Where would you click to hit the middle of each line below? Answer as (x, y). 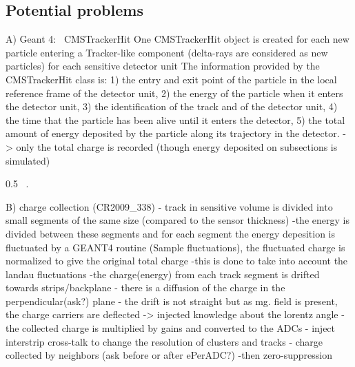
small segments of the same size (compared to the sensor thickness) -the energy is (177, 220)
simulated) (28, 160)
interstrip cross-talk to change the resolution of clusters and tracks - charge (164, 341)
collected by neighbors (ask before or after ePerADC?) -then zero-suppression (169, 355)
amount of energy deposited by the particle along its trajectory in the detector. (173, 133)
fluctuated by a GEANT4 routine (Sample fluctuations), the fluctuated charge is (175, 247)
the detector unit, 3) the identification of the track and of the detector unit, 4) (172, 106)
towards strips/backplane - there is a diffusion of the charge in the (145, 287)
